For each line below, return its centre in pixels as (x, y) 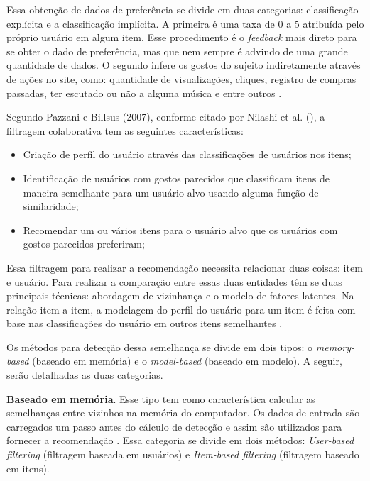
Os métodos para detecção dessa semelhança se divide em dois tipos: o (160, 347)
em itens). (28, 468)
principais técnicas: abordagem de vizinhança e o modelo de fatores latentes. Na (180, 295)
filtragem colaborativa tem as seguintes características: (125, 130)
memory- (335, 347)
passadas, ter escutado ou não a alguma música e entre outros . (144, 93)
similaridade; (51, 206)
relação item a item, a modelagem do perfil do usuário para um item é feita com (181, 309)
